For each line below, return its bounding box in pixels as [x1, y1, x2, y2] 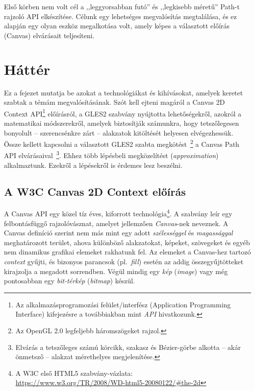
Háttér [4, 59, 50, 79]
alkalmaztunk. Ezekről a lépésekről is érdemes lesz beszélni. [4, 160, 182, 170]
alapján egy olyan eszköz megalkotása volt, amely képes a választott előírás [4, 21, 230, 31]
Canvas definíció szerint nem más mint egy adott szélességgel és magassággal [4, 228, 233, 238]
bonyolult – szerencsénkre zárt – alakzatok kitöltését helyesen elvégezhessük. [4, 127, 233, 138]
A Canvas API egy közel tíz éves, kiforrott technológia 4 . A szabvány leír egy [4, 207, 232, 219]
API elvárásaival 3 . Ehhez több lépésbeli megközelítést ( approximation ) [4, 149, 219, 161]
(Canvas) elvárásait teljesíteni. [4, 30, 95, 40]
